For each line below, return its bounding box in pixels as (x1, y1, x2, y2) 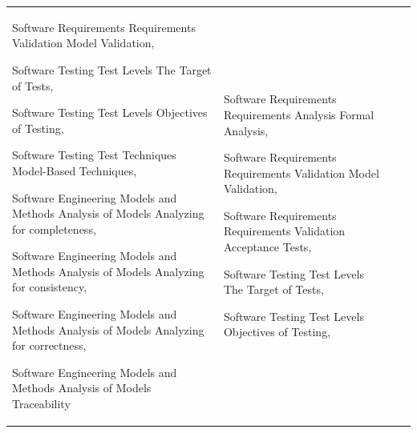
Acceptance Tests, (223, 239, 312, 255)
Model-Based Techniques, (12, 162, 137, 178)
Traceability (12, 395, 71, 412)
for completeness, (12, 220, 96, 237)
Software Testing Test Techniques (12, 146, 176, 163)
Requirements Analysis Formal (223, 106, 374, 122)
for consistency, (12, 279, 87, 295)
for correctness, (12, 337, 87, 354)
